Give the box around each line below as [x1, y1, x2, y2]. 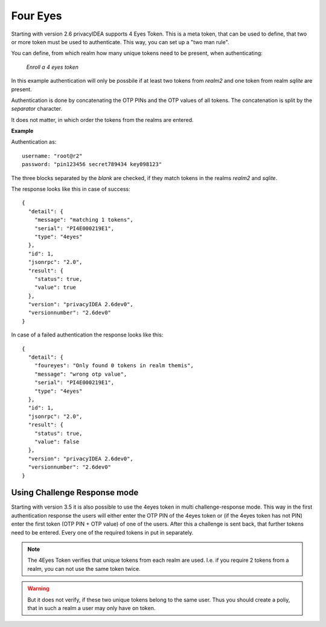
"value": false [34, 438, 80, 445]
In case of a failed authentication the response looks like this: [11, 331, 164, 338]
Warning [27, 585, 50, 592]
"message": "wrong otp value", [34, 370, 127, 378]
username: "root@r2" [22, 152, 83, 159]
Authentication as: [11, 138, 57, 146]
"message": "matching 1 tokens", [34, 216, 134, 223]
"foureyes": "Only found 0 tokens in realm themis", [34, 362, 194, 369]
